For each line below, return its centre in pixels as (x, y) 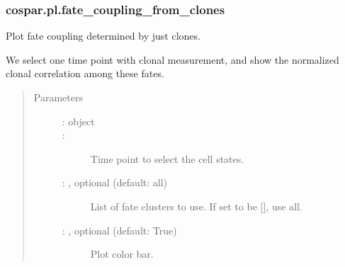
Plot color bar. (122, 254)
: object (78, 121)
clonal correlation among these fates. (85, 73)
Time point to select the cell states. (167, 158)
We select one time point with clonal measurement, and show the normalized (172, 59)
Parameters (58, 97)
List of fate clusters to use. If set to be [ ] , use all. (196, 206)
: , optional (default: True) (119, 230)
